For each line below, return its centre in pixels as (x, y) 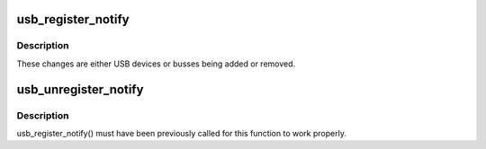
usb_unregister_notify (80, 89)
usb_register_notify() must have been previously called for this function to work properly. (181, 133)
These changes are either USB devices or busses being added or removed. (156, 64)
